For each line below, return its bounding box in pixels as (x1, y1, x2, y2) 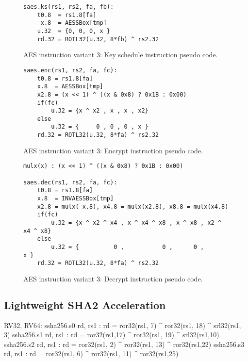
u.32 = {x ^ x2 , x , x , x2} (51, 107, 149, 115)
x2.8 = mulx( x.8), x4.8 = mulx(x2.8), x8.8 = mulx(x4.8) (37, 203, 229, 210)
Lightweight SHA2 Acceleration (4, 297, 166, 312)
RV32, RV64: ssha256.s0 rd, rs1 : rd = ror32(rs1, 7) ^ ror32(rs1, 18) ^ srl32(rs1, (4, 320, 241, 330)
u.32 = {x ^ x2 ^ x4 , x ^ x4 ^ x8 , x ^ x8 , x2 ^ (51, 219, 222, 226)
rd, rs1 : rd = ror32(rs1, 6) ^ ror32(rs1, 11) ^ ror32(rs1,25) (4, 348, 179, 359)
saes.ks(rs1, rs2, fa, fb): (23, 3, 114, 10)
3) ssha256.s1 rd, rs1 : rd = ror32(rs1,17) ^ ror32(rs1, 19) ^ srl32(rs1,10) (4, 329, 219, 340)
